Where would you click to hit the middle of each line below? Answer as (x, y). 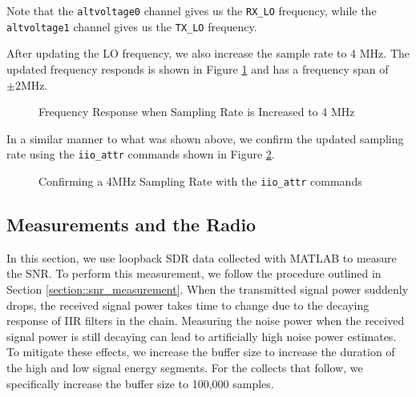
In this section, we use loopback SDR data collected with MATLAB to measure (202, 257)
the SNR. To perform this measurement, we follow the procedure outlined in (194, 273)
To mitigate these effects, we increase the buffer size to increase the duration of (201, 352)
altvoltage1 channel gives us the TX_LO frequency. (132, 26)
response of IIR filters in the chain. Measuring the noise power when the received (206, 321)
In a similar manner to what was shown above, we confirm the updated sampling (205, 138)
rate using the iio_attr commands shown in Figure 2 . (141, 154)
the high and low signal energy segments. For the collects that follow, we (185, 367)
